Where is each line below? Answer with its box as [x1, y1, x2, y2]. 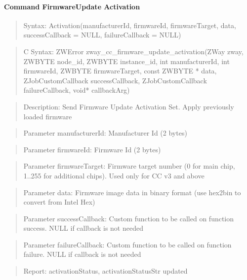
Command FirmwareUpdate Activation [4, 1, 140, 11]
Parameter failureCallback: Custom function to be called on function [23, 239, 232, 249]
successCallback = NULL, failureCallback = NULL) [23, 30, 181, 40]
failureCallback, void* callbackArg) [23, 85, 130, 95]
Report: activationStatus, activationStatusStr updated [23, 266, 188, 276]
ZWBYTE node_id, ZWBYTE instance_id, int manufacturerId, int [23, 56, 230, 66]
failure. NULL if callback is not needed [23, 249, 141, 259]
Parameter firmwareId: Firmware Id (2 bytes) [23, 144, 161, 154]
